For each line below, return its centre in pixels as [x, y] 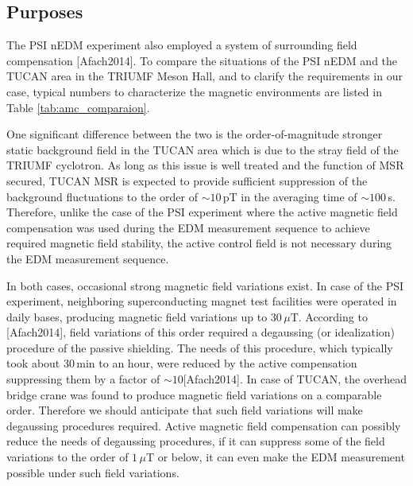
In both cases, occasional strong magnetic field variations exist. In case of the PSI [205, 285]
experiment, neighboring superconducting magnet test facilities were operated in [202, 301]
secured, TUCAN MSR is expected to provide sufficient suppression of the [187, 180]
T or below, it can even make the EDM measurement [275, 457]
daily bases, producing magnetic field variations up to [137, 316]
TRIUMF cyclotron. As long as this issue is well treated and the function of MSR [205, 165]
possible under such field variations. [93, 472]
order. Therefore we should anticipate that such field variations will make [185, 410]
